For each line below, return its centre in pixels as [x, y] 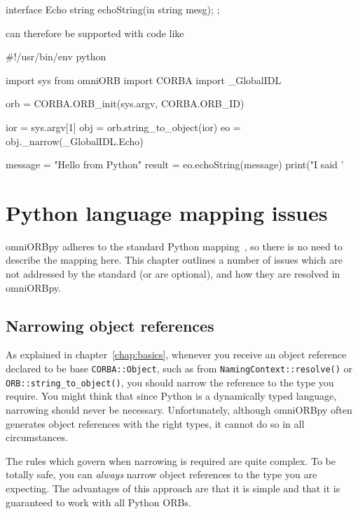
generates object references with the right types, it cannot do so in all [155, 423]
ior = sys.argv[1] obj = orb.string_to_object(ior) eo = [123, 127]
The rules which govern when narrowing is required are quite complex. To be [171, 460]
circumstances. [37, 437]
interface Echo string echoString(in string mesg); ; [113, 9]
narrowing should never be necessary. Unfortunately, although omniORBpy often [179, 409]
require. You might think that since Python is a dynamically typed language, [171, 396]
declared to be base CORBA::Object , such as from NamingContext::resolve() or [179, 368]
